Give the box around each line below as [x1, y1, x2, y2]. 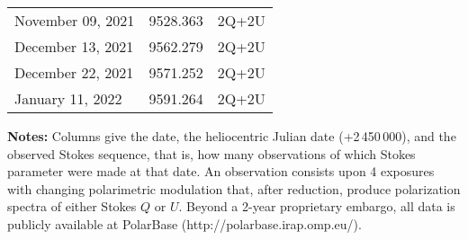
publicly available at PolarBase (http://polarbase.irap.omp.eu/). [7, 214, 362, 233]
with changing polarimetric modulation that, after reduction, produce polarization [7, 179, 461, 198]
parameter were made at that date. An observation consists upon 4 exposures [7, 162, 435, 181]
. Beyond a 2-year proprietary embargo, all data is [178, 197, 455, 216]
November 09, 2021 [14, 10, 135, 31]
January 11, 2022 [14, 88, 122, 109]
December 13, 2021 [14, 36, 134, 57]
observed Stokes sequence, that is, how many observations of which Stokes [7, 144, 416, 163]
